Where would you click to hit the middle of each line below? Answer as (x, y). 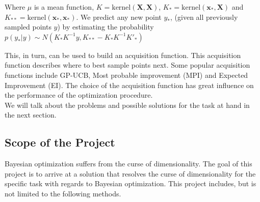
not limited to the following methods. (63, 193)
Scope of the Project (60, 142)
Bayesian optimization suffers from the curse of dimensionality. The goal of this (128, 164)
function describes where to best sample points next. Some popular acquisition (127, 65)
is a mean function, (64, 7)
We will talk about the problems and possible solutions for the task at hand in (127, 105)
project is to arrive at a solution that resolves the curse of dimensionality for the (130, 173)
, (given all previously (204, 17)
